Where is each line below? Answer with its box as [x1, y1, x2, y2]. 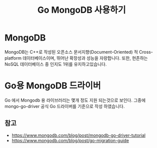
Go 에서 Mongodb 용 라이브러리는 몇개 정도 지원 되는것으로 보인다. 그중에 [4, 97, 146, 103]
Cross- [138, 49, 153, 55]
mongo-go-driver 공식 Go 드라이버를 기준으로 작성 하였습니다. [4, 103, 125, 109]
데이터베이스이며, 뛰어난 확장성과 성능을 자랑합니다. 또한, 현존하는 [22, 55, 148, 61]
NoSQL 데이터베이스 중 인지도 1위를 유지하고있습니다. [4, 61, 107, 67]
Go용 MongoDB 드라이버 [4, 80, 101, 91]
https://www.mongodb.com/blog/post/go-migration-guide [11, 137, 129, 143]
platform [4, 55, 22, 61]
